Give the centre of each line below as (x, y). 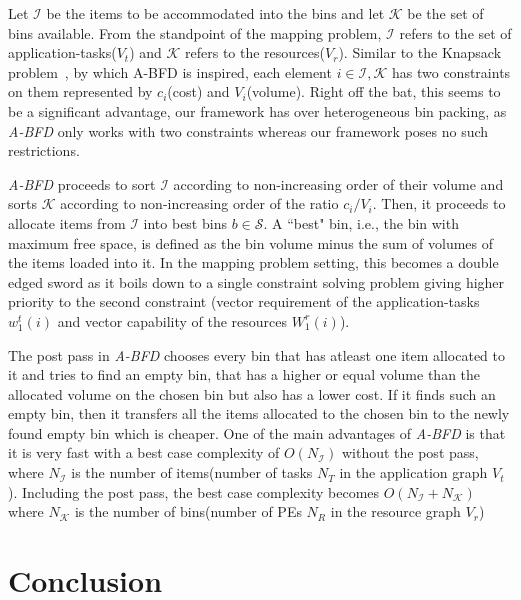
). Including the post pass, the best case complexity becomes (194, 491)
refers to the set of (455, 32)
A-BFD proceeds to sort (82, 183)
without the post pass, (410, 452)
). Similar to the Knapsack (420, 52)
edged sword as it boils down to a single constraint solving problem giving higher (256, 281)
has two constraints (451, 71)
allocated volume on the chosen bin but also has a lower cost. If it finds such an (252, 393)
